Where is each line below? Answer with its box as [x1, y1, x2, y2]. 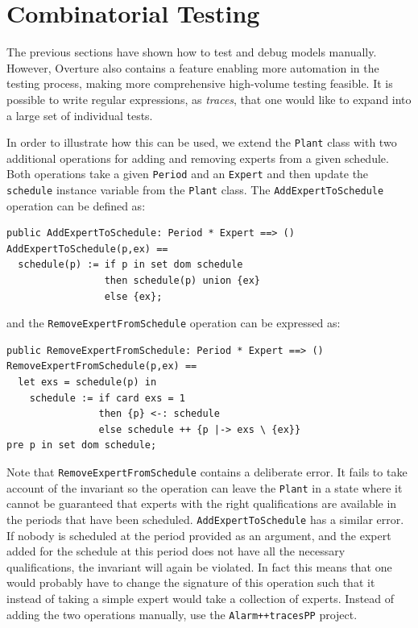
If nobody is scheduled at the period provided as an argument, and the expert [6, 526, 391, 543]
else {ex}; [104, 290, 163, 302]
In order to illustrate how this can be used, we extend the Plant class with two [6, 134, 397, 151]
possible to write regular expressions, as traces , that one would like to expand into [6, 90, 412, 107]
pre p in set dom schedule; [6, 439, 157, 451]
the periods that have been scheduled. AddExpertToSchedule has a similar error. [6, 510, 404, 527]
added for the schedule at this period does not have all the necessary [6, 543, 346, 559]
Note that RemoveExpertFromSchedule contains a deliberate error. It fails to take [6, 464, 408, 480]
